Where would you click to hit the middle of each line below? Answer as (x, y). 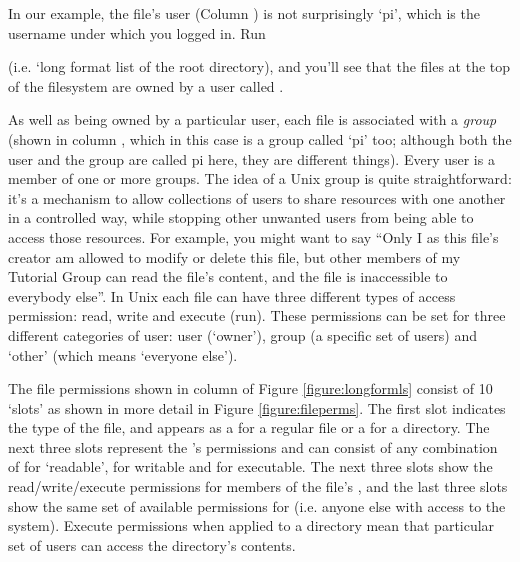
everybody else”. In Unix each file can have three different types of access (232, 295)
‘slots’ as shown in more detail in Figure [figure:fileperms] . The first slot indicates (257, 407)
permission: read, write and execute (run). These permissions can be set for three (257, 315)
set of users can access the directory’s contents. (152, 544)
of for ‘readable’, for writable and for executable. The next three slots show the (250, 466)
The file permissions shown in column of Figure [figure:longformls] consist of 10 (250, 388)
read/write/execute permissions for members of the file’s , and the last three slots (258, 486)
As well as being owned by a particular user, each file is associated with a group (252, 119)
